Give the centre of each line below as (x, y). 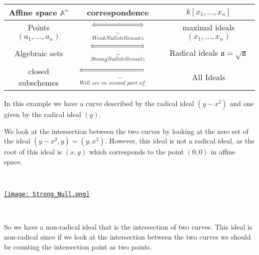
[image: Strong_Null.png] (47, 194)
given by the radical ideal (43, 114)
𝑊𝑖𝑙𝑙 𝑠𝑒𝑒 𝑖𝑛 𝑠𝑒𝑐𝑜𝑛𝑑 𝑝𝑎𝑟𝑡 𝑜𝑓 (112, 83)
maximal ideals (209, 27)
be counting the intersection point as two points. (78, 246)
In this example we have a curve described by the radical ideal (99, 103)
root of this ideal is (33, 152)
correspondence (118, 12)
